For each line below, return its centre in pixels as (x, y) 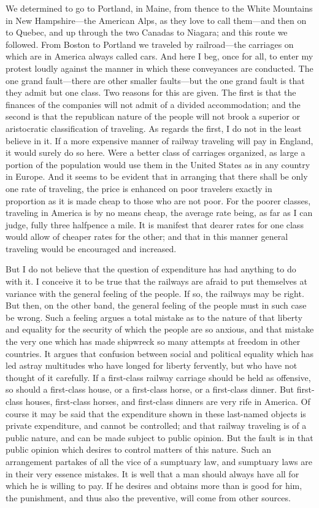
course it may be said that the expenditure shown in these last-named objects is (156, 413)
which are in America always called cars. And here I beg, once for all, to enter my (159, 56)
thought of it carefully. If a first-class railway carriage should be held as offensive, (158, 377)
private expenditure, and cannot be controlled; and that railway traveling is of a (156, 425)
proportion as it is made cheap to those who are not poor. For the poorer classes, (158, 200)
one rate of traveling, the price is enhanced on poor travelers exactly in (139, 188)
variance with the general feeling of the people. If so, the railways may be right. (155, 293)
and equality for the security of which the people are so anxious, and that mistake (160, 329)
